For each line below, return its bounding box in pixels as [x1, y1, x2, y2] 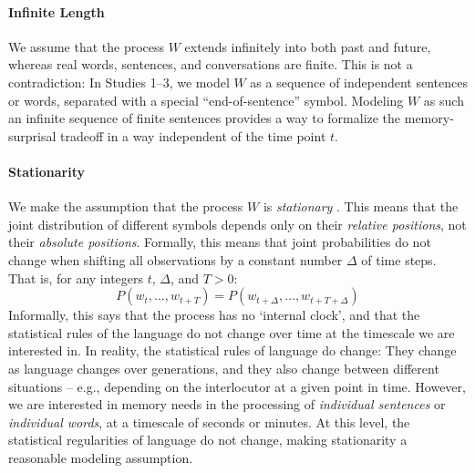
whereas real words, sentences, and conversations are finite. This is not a [8, 55, 413, 74]
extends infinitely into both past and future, [184, 36, 431, 56]
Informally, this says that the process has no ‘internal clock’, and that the [8, 305, 420, 324]
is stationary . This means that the [263, 197, 459, 216]
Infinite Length [8, 2, 105, 21]
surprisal [8, 126, 57, 145]
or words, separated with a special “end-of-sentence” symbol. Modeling [8, 90, 404, 109]
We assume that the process [8, 36, 165, 56]
